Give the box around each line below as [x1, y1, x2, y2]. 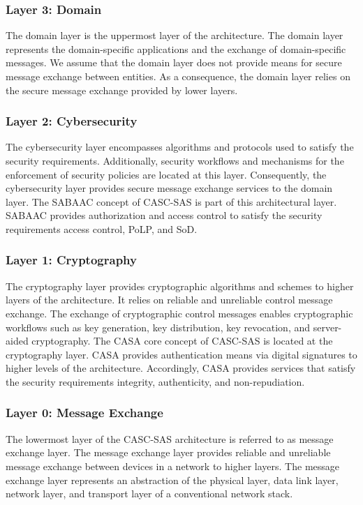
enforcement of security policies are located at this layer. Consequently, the [6, 167, 327, 181]
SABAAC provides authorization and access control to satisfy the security [6, 208, 323, 223]
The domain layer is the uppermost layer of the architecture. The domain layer [6, 28, 343, 43]
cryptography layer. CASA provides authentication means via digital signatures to [6, 347, 357, 361]
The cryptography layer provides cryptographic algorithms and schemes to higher [6, 278, 354, 293]
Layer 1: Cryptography [6, 251, 137, 269]
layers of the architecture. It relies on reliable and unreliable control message [6, 292, 333, 307]
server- [313, 319, 342, 334]
